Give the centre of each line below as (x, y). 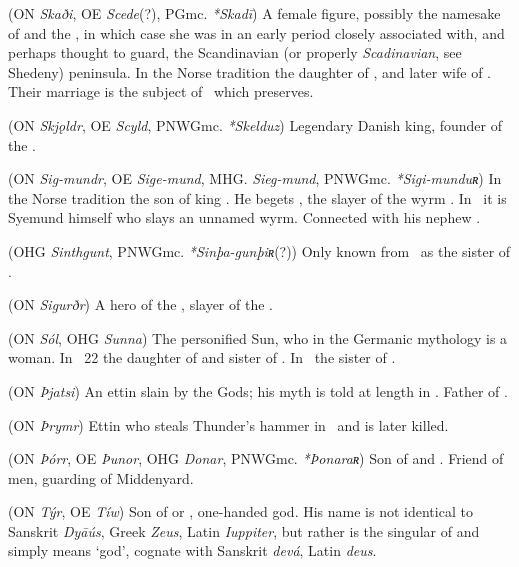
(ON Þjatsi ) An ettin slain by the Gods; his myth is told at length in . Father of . (258, 390)
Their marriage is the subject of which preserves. (161, 91)
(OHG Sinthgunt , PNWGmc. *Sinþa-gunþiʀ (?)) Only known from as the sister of (259, 250)
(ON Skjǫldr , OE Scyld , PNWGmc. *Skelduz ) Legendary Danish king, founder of (255, 124)
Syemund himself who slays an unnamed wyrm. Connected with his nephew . (244, 217)
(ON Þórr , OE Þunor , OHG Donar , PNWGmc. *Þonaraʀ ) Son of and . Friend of (256, 458)
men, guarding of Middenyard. (101, 477)
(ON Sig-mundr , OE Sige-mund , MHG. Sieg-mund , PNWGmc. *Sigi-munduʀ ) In (255, 178)
